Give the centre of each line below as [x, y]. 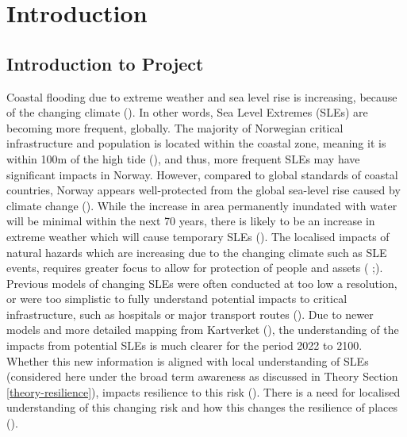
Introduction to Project [105, 63]
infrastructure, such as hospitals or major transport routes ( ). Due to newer [190, 314]
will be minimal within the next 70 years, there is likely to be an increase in [191, 221]
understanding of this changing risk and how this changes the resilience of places [202, 407]
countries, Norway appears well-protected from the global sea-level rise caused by [203, 190]
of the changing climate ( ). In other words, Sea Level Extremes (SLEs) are [187, 112]
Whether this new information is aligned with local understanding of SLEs [188, 360]
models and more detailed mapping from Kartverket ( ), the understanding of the [203, 330]
